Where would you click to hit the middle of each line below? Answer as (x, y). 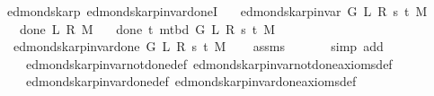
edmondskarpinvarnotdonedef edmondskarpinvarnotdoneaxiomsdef (209, 63)
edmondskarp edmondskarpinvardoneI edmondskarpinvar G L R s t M (217, 11)
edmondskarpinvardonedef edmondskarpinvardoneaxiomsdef (191, 81)
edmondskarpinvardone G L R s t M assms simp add (198, 46)
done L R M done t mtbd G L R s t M (147, 28)
